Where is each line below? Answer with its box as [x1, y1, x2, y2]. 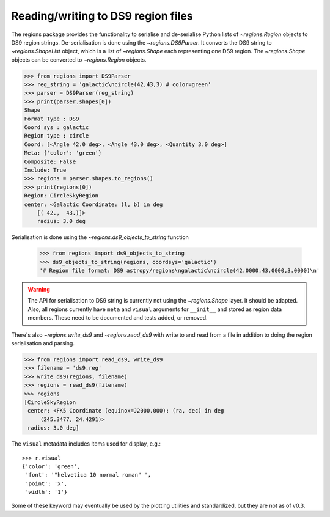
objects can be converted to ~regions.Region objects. [11, 56, 147, 64]
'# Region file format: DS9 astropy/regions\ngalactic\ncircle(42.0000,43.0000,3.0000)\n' [39, 267, 320, 274]
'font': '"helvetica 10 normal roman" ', [25, 471, 152, 479]
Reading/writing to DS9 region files [11, 9, 193, 23]
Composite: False [24, 158, 76, 165]
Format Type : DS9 [24, 115, 79, 122]
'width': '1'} [25, 489, 68, 496]
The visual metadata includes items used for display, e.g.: [11, 440, 161, 447]
